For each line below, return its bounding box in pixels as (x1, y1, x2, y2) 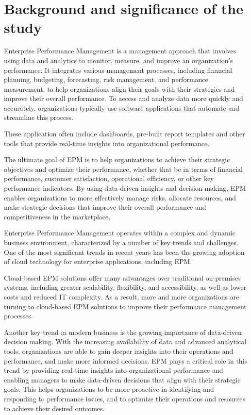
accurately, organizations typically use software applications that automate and (4, 102, 239, 113)
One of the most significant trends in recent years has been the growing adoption (4, 247, 245, 257)
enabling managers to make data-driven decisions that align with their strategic (4, 374, 241, 384)
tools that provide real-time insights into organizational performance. (4, 138, 210, 148)
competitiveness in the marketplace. (4, 211, 111, 221)
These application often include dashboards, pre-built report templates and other (4, 129, 245, 139)
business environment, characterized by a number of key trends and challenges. (4, 237, 238, 247)
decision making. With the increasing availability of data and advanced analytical (4, 336, 247, 347)
